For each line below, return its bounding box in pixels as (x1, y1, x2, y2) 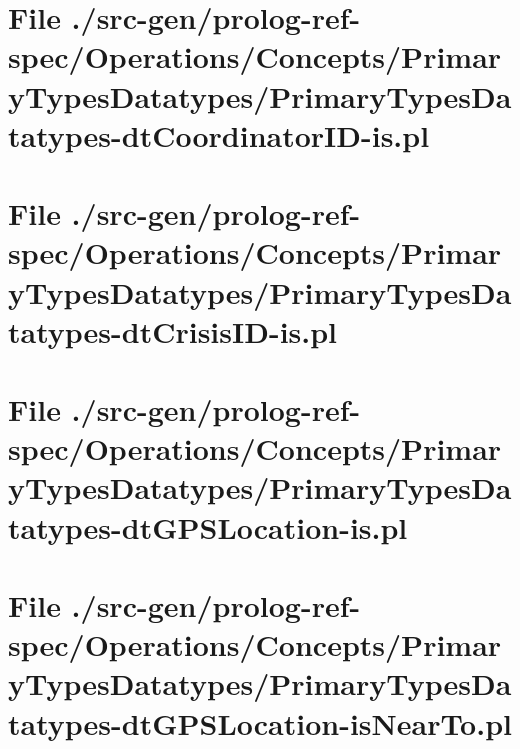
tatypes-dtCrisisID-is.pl (8, 310, 338, 351)
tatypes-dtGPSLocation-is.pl (8, 506, 408, 547)
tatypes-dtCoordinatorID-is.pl (8, 114, 430, 155)
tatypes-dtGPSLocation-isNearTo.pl (8, 702, 512, 743)
